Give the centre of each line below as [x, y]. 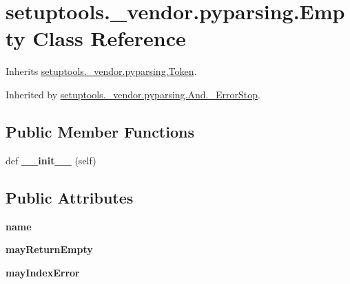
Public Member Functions [100, 131]
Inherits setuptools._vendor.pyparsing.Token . [101, 71]
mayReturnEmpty [49, 249]
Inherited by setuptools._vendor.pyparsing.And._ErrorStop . [133, 94]
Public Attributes [70, 197]
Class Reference [109, 38]
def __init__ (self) [51, 160]
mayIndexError [43, 272]
